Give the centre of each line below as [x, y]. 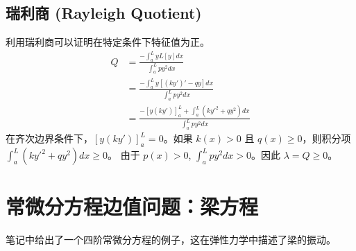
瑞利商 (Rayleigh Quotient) [104, 13]
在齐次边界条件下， [49, 138]
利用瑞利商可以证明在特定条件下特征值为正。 [108, 42]
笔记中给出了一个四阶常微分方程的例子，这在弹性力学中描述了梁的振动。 [171, 240]
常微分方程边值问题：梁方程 [132, 206]
